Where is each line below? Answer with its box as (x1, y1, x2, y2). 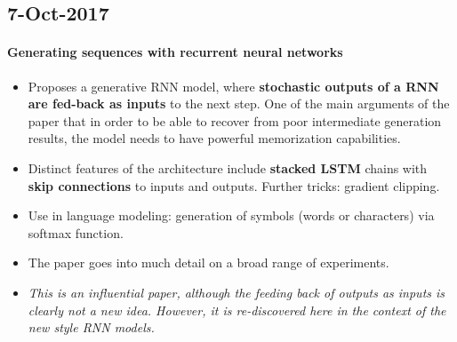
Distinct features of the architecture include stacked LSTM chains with (28, 158, 428, 177)
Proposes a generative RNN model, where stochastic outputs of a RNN (28, 76, 439, 95)
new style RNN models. (28, 318, 155, 337)
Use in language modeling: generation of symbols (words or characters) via (28, 206, 435, 225)
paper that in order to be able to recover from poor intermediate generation (28, 111, 442, 130)
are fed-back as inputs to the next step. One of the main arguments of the (28, 94, 450, 113)
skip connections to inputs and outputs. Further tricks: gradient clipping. (28, 176, 440, 195)
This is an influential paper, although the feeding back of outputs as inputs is (28, 282, 445, 301)
